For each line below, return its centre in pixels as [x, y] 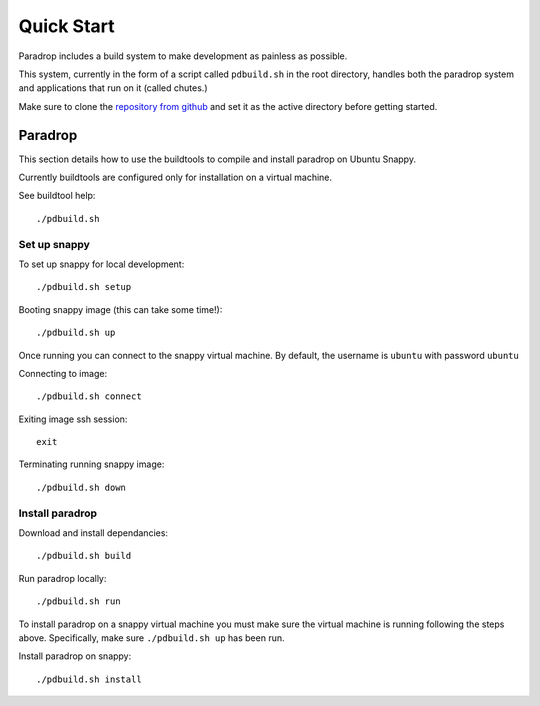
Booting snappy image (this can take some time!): [120, 309]
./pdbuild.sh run [78, 601]
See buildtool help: [57, 196]
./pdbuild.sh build [84, 556]
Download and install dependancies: [93, 532]
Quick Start [66, 26]
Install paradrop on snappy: [75, 656]
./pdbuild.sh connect [89, 396]
